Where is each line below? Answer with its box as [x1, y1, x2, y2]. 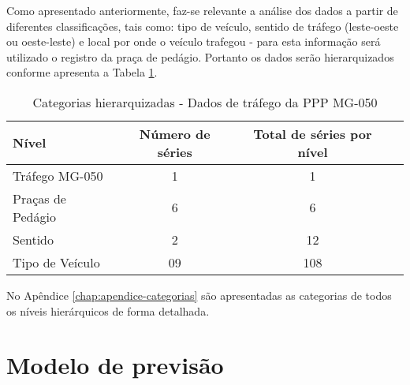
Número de [139, 124, 211, 143]
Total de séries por [253, 124, 372, 143]
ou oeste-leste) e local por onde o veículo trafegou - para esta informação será [6, 33, 381, 50]
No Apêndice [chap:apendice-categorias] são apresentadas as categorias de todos [6, 286, 392, 303]
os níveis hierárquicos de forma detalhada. [6, 302, 210, 319]
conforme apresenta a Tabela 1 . [6, 64, 158, 80]
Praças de [13, 189, 66, 207]
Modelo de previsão [6, 349, 224, 381]
